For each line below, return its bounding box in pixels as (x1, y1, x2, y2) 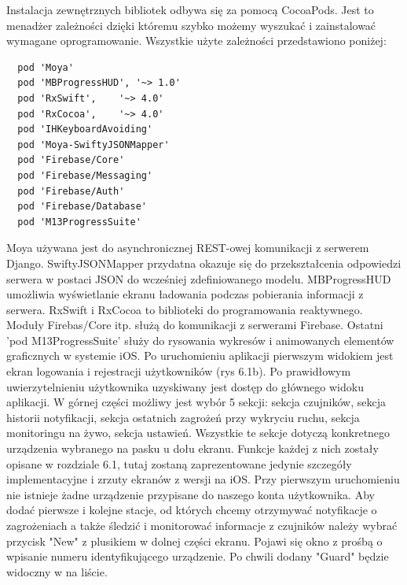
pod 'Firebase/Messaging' (17, 169, 153, 181)
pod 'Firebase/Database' (17, 201, 147, 213)
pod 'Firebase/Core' (17, 154, 125, 166)
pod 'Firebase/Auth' (17, 185, 125, 197)
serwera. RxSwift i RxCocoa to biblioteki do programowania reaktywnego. (6, 301, 363, 317)
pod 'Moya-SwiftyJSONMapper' (17, 139, 170, 150)
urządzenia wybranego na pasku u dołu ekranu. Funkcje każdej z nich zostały (6, 440, 379, 457)
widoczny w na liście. (6, 563, 108, 579)
